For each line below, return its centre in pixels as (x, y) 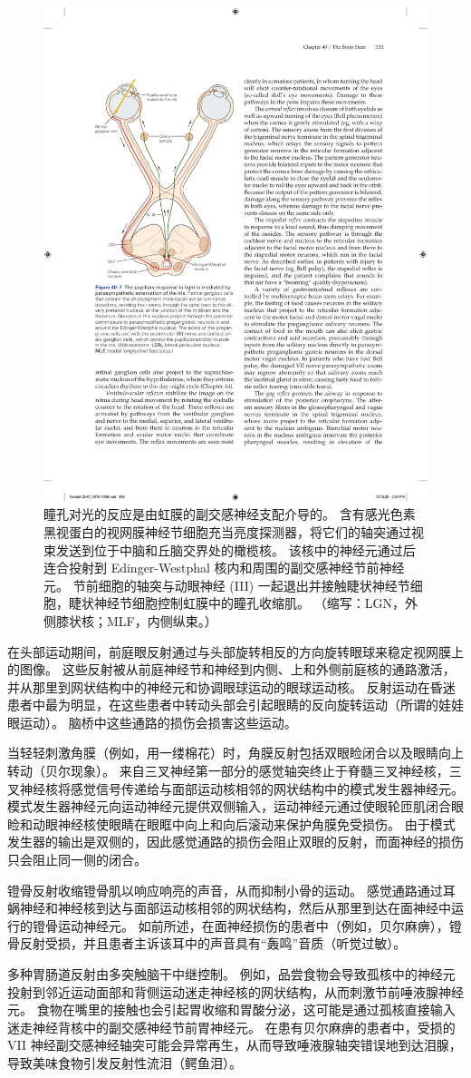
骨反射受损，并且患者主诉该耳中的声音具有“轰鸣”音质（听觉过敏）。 (207, 943)
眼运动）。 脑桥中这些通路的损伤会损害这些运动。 (152, 722)
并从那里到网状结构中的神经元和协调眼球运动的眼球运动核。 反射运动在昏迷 (231, 686)
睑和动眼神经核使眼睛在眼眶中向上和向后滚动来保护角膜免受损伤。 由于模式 (231, 823)
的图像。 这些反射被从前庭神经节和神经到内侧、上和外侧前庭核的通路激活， (231, 669)
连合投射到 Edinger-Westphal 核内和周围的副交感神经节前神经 (224, 568)
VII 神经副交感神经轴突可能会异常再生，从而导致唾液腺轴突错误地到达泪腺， (235, 1045)
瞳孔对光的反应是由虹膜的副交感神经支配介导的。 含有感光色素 (230, 514)
